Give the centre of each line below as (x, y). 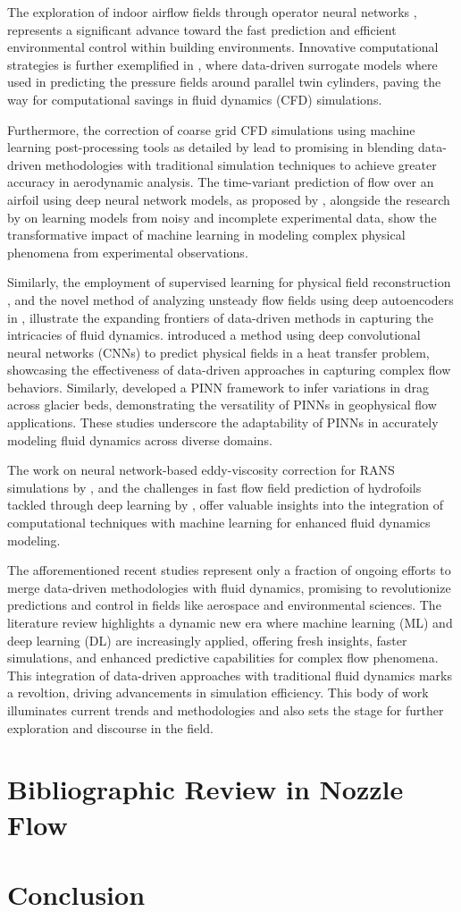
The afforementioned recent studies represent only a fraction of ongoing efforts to (229, 570)
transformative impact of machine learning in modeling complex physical (206, 235)
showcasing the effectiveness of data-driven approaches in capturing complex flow (229, 370)
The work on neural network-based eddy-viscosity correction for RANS (201, 470)
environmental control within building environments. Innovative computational (223, 47)
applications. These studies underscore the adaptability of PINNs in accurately (223, 422)
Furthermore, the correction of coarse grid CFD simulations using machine (211, 129)
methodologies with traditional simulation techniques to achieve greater (241, 164)
